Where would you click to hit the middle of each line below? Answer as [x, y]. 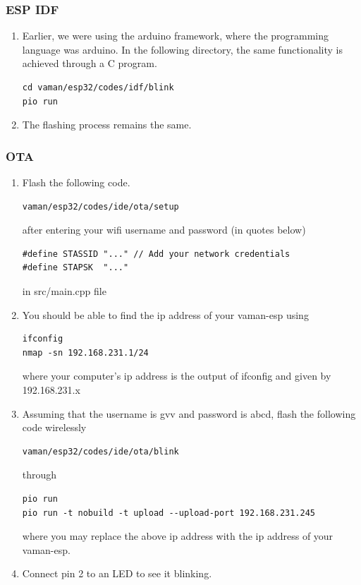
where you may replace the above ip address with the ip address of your [178, 536]
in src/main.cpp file [64, 290]
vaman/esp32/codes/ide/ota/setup [100, 206]
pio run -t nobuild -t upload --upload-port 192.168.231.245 [169, 513]
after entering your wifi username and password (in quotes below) [164, 230]
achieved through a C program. [90, 63]
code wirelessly [54, 427]
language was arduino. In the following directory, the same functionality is [183, 49]
